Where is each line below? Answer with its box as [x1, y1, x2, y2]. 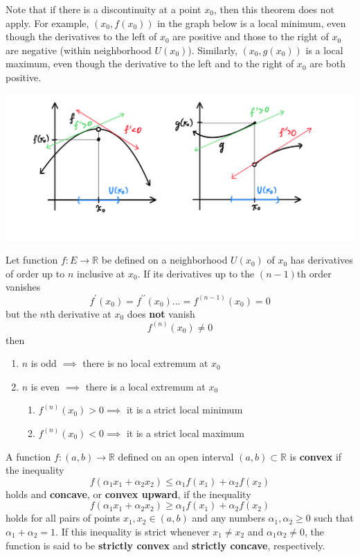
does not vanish [127, 306, 195, 320]
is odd [30, 356, 57, 370]
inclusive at [76, 266, 125, 280]
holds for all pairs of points [6, 511, 120, 525]
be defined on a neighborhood [101, 252, 228, 267]
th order [296, 266, 332, 280]
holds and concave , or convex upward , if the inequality [6, 486, 251, 501]
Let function [6, 252, 58, 267]
